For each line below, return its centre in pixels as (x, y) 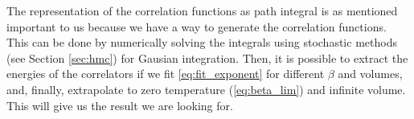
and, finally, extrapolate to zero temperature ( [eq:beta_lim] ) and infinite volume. (206, 89)
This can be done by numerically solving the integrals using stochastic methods (202, 42)
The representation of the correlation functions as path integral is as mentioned (202, 10)
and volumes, (370, 74)
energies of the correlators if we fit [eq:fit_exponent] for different (166, 74)
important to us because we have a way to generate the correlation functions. (197, 26)
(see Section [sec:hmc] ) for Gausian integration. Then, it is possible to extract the (207, 57)
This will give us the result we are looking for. (120, 105)
